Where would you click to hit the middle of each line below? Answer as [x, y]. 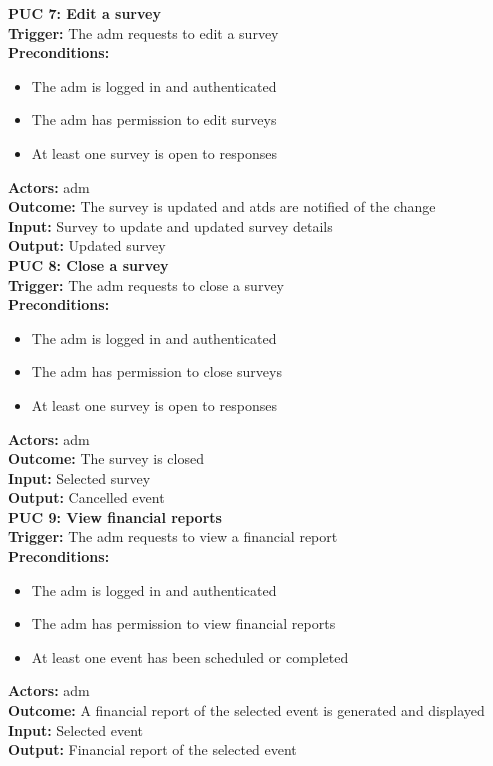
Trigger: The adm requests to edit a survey [143, 32]
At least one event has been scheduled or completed [190, 656]
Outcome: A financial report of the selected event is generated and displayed [246, 710]
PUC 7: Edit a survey [84, 13]
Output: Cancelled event [86, 497]
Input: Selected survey [79, 477]
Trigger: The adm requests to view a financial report [173, 536]
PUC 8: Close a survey [88, 264]
